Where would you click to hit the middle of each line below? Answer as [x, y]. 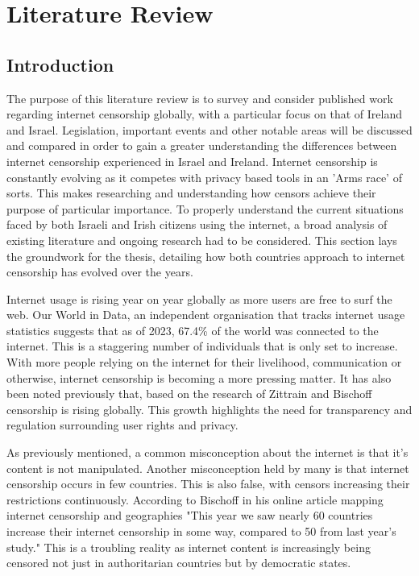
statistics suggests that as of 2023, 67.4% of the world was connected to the [193, 330]
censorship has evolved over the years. [100, 272]
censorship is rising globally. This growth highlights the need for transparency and [209, 409]
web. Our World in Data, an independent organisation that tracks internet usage [206, 315]
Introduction [60, 64]
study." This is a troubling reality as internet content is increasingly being [189, 547]
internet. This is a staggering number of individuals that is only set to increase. [202, 346]
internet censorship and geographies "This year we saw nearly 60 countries [190, 515]
